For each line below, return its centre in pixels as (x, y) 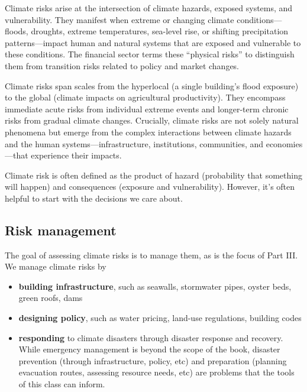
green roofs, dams (51, 298)
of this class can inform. (62, 384)
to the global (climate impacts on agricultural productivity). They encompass (145, 97)
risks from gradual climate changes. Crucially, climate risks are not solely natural (152, 120)
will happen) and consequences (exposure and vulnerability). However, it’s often (150, 187)
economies (284, 143)
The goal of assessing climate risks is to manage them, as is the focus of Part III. (151, 255)
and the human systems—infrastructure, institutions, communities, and (134, 143)
